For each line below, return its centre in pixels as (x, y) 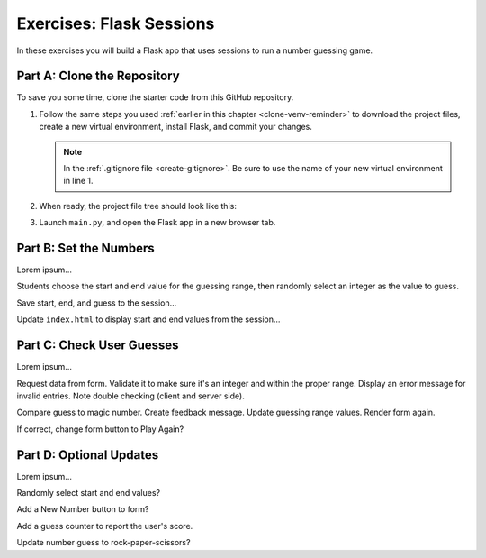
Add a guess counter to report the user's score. (105, 526)
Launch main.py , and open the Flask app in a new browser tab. (157, 223)
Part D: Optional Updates (88, 455)
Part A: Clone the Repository (98, 76)
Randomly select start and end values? (89, 493)
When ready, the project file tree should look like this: (138, 206)
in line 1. (78, 181)
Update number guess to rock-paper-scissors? (103, 543)
